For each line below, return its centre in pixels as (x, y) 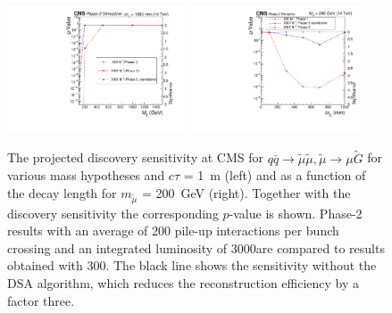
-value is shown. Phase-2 (296, 213)
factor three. (41, 300)
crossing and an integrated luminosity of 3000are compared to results (196, 247)
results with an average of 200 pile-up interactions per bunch (173, 231)
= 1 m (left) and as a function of (275, 175)
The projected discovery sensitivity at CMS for (135, 157)
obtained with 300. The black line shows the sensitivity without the (192, 265)
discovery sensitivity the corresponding (113, 213)
